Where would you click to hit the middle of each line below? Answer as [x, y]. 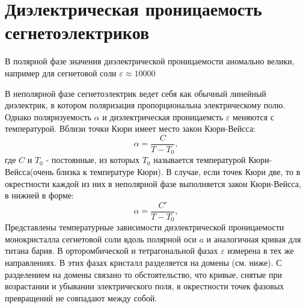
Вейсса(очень [29, 171]
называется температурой [200, 160]
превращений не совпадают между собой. [81, 297]
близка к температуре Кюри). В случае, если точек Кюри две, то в [178, 171]
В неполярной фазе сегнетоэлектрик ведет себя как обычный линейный [136, 93]
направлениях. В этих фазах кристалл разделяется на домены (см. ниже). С [143, 263]
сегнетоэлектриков [77, 32]
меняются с [253, 116]
